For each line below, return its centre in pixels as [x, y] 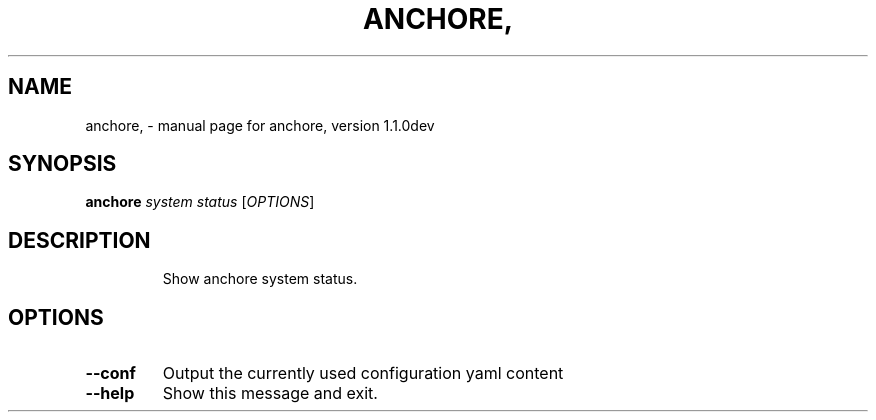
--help [110, 393]
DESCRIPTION [79, 240]
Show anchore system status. [260, 279]
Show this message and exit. [270, 393]
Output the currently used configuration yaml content [363, 373]
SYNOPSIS [62, 164]
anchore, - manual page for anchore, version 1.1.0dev [260, 125]
